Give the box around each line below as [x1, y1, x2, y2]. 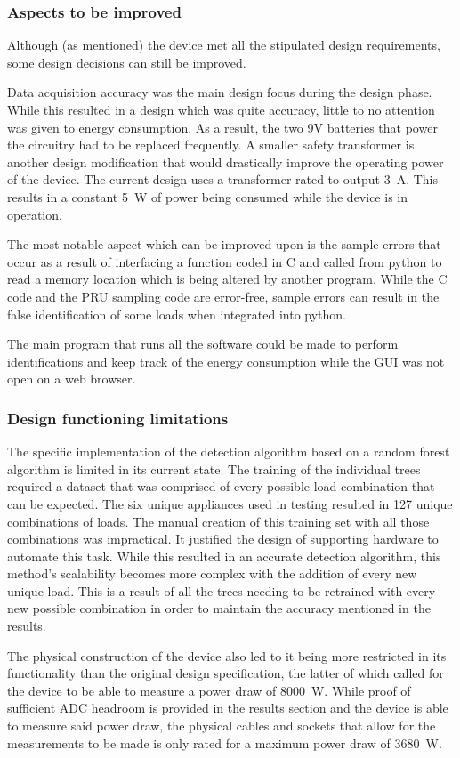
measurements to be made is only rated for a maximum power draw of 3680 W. [7, 733, 442, 752]
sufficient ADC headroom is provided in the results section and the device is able [7, 698, 448, 717]
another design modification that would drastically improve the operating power [7, 152, 444, 171]
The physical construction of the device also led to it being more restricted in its [7, 646, 447, 665]
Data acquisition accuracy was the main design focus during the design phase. [7, 83, 432, 101]
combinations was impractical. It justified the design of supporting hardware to [7, 529, 439, 548]
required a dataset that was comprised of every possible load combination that [7, 477, 435, 496]
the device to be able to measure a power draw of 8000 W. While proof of [7, 681, 411, 699]
